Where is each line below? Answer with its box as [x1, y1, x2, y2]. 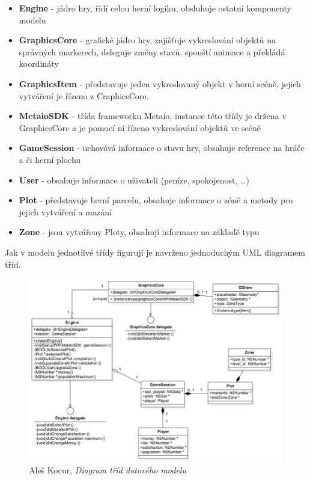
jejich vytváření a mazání [19, 205, 112, 218]
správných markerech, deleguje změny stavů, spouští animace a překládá [19, 45, 285, 58]
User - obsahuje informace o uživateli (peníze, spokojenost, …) [19, 173, 249, 186]
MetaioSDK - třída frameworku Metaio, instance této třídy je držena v [19, 109, 287, 122]
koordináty [19, 57, 59, 70]
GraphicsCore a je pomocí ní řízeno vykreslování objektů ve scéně [19, 121, 261, 134]
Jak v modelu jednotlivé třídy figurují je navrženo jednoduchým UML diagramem [5, 245, 305, 258]
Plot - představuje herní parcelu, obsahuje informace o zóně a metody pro [19, 194, 293, 206]
